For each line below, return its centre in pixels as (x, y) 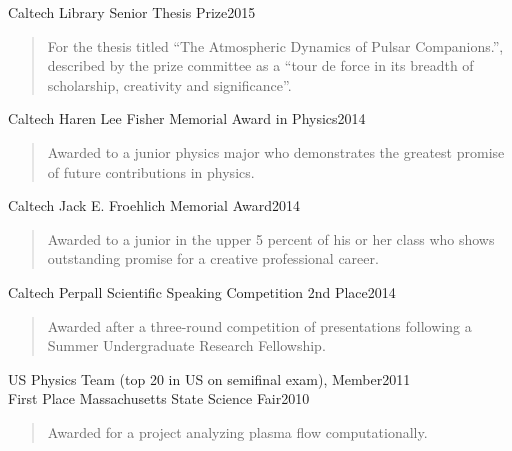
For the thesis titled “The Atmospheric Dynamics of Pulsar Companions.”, (275, 45)
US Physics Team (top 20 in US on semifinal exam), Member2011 (209, 378)
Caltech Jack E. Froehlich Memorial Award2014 (154, 205)
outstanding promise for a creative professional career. (213, 258)
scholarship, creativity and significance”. (169, 84)
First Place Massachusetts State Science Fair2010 (159, 398)
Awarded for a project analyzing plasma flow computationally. (237, 431)
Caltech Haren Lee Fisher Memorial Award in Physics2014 (187, 118)
